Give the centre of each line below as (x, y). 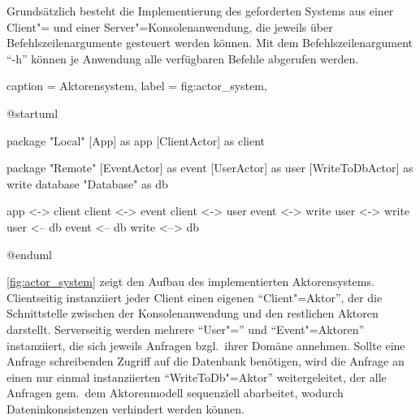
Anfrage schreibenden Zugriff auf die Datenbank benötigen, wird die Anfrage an (206, 361)
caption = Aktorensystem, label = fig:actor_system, (137, 86)
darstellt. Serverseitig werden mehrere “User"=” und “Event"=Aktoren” (186, 329)
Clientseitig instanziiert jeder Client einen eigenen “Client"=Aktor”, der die (195, 297)
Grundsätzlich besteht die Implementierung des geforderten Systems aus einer (200, 11)
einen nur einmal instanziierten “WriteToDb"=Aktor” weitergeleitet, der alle (197, 377)
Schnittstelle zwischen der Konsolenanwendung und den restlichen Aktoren (193, 313)
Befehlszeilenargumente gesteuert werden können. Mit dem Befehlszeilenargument (210, 43)
